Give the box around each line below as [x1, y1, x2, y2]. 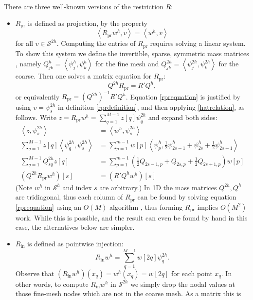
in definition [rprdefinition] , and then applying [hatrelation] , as [58, 102, 245, 112]
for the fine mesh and [95, 59, 159, 69]
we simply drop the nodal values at [130, 279, 235, 289]
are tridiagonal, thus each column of [15, 192, 123, 202]
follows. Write [15, 112, 56, 122]
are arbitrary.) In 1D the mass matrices [99, 182, 217, 192]
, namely [15, 59, 41, 69]
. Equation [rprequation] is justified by [126, 91, 240, 101]
